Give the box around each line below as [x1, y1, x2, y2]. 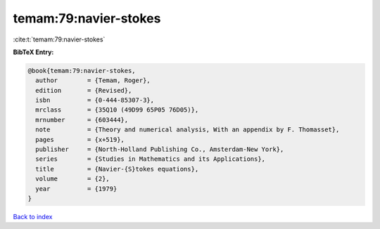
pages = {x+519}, [35, 136, 125, 143]
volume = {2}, [35, 175, 110, 183]
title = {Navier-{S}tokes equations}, [35, 165, 199, 173]
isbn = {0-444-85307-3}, [35, 96, 155, 105]
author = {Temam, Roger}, [35, 77, 151, 84]
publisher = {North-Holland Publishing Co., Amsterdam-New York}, [35, 145, 284, 154]
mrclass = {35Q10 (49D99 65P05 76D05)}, [35, 106, 199, 114]
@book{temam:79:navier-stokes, [27, 67, 137, 74]
